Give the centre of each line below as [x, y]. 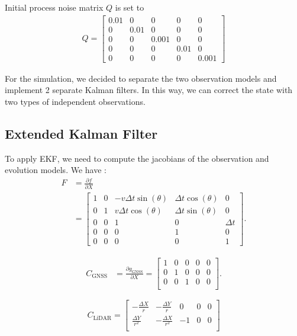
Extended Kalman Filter [81, 133]
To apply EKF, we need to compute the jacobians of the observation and [137, 158]
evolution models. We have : [56, 170]
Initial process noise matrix [54, 7]
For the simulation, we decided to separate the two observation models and [141, 78]
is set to [130, 7]
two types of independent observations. [75, 101]
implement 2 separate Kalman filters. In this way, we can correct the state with [149, 90]
